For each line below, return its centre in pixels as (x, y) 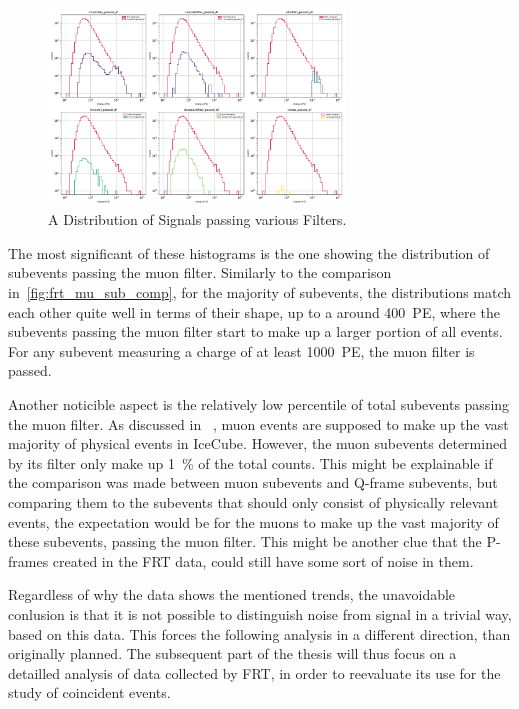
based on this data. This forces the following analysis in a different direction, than (259, 633)
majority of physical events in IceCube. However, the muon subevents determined (257, 443)
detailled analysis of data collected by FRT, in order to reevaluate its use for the (254, 672)
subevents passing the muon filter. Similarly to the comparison (200, 272)
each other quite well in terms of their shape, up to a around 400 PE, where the (254, 311)
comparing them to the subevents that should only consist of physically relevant (253, 501)
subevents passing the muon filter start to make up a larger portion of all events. (255, 331)
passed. (30, 370)
